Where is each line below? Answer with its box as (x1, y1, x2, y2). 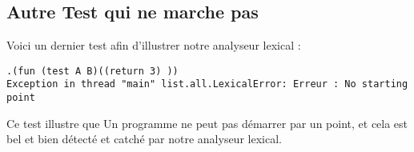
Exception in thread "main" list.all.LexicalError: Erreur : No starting (6, 78, 408, 90)
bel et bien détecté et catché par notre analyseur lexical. (6, 130, 282, 147)
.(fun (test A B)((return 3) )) (6, 65, 179, 77)
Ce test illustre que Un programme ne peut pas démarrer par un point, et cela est (6, 114, 408, 131)
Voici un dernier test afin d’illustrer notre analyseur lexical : (6, 37, 301, 54)
